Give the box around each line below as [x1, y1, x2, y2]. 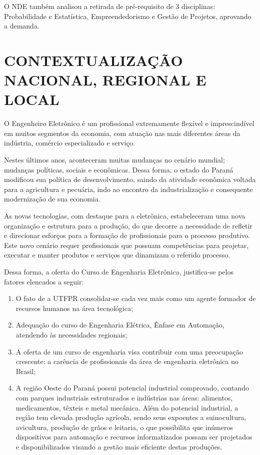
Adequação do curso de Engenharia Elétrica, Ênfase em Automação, [15, 319, 224, 330]
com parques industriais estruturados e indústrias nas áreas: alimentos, [15, 392, 233, 402]
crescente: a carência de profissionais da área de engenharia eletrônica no [15, 356, 238, 366]
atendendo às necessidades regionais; [15, 329, 127, 339]
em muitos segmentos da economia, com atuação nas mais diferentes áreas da [4, 127, 240, 138]
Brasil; [15, 365, 36, 376]
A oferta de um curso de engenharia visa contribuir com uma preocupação [15, 346, 243, 356]
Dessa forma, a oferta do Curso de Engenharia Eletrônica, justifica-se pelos [4, 266, 233, 276]
